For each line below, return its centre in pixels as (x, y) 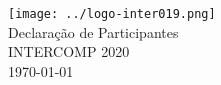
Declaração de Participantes (93, 31)
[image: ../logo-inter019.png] (112, 14)
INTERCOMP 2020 (69, 51)
